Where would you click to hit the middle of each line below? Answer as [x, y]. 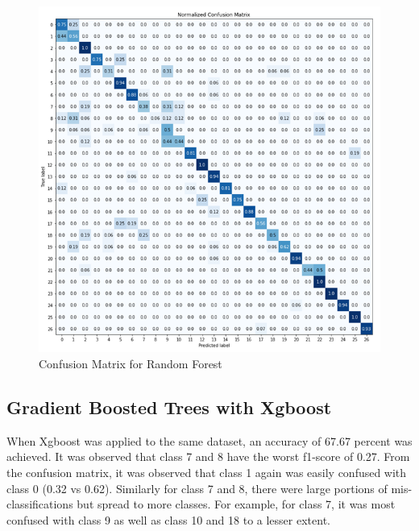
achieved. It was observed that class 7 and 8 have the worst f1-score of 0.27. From [208, 456]
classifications [40, 504]
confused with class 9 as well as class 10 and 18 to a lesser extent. [168, 519]
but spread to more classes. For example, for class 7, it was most [236, 504]
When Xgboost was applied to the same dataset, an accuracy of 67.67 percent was [209, 440]
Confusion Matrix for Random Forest [131, 364]
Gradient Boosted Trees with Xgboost [169, 407]
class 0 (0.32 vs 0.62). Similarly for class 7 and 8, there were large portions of [197, 488]
